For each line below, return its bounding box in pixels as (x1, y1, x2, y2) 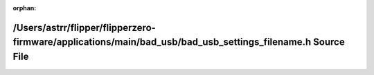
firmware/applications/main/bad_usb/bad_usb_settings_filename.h (12, 36, 312, 48)
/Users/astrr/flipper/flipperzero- (12, 21, 156, 34)
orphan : (12, 4, 37, 12)
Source (312, 36, 346, 48)
